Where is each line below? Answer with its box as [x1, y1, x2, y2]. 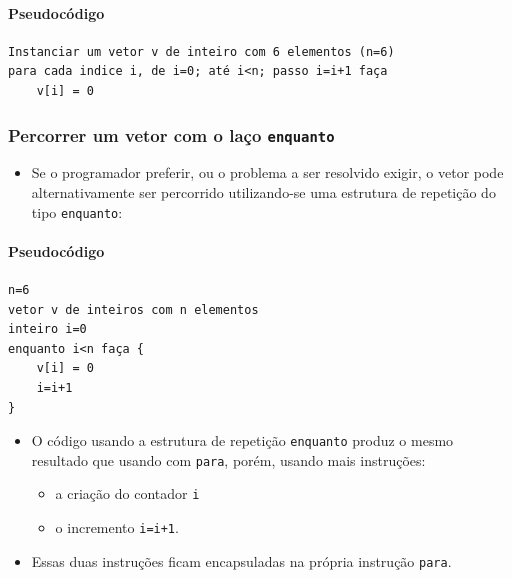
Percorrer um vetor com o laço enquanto [8, 122, 335, 147]
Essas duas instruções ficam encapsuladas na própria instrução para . [31, 550, 452, 571]
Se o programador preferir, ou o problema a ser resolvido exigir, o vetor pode [31, 162, 504, 183]
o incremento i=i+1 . [55, 517, 179, 538]
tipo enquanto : [31, 201, 123, 222]
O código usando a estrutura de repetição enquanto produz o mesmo [31, 430, 454, 451]
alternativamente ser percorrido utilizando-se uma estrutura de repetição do [31, 181, 496, 202]
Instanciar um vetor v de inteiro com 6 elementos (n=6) [8, 44, 395, 59]
